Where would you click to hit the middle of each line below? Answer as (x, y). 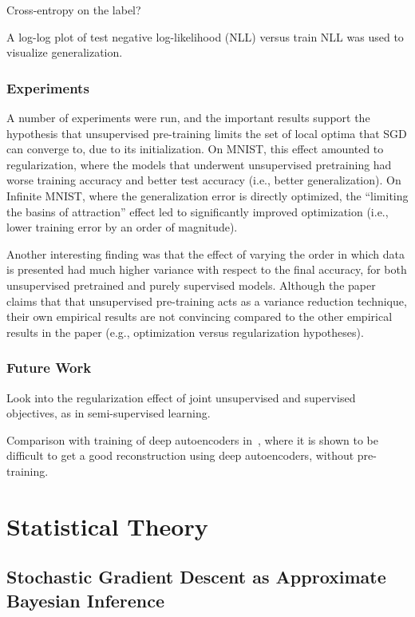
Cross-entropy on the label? (74, 10)
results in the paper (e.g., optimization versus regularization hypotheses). (185, 332)
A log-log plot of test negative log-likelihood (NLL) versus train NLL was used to (205, 36)
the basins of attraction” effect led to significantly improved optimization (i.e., (198, 211)
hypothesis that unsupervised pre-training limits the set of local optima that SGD (207, 133)
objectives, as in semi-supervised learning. (109, 413)
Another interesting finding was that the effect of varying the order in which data (206, 253)
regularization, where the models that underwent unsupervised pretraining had (199, 164)
